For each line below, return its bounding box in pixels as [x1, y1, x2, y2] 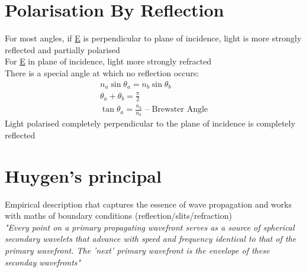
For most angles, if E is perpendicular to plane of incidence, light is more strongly [5, 32, 302, 44]
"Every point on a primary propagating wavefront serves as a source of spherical [5, 221, 295, 233]
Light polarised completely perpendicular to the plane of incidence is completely [5, 117, 295, 129]
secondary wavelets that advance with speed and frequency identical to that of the [5, 232, 296, 245]
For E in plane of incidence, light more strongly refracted [5, 55, 212, 67]
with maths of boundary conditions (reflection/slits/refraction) [5, 209, 232, 222]
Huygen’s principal [5, 163, 162, 187]
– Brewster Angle [144, 105, 208, 114]
